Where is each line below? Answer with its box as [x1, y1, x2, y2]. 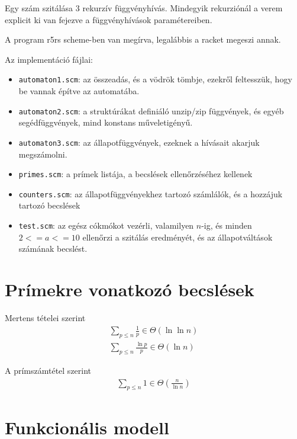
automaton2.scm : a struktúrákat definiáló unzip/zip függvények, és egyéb [18, 104, 284, 117]
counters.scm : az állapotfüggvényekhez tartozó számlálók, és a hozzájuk [18, 187, 283, 200]
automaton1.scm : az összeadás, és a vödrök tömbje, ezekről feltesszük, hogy [18, 73, 292, 85]
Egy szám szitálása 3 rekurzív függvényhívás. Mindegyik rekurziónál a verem [5, 2, 283, 14]
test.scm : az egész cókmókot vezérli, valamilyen [18, 219, 194, 232]
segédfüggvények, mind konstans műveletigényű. [18, 116, 193, 129]
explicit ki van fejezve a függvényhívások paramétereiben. [5, 13, 212, 25]
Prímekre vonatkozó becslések [5, 277, 254, 302]
